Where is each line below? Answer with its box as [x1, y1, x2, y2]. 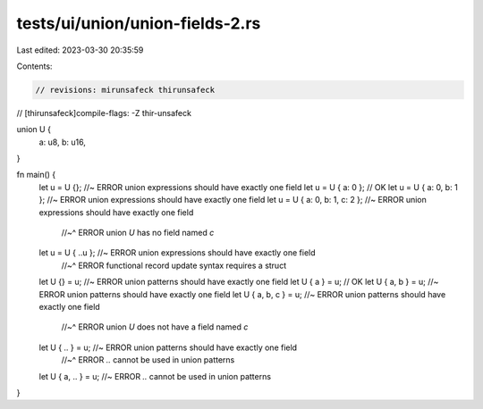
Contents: [16, 61, 53, 71]
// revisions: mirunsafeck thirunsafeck [35, 85, 215, 95]
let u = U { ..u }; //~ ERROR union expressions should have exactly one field [38, 247, 317, 258]
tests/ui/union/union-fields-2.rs [16, 13, 261, 33]
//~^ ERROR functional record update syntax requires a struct [61, 260, 286, 271]
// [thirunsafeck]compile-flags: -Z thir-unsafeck [16, 107, 192, 118]
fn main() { [16, 170, 56, 180]
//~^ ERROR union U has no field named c [61, 228, 215, 238]
